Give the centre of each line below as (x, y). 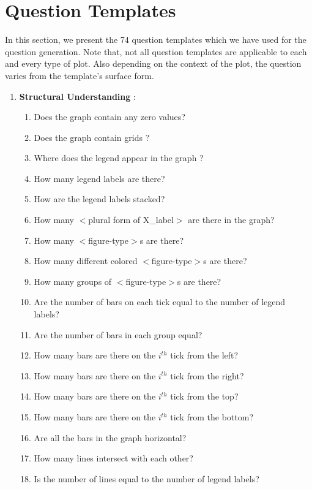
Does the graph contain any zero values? (110, 117)
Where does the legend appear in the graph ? (119, 158)
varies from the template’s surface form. (80, 75)
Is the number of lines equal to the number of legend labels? (147, 478)
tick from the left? (204, 355)
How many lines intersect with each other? (113, 458)
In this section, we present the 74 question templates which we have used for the (156, 40)
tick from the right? (207, 375)
